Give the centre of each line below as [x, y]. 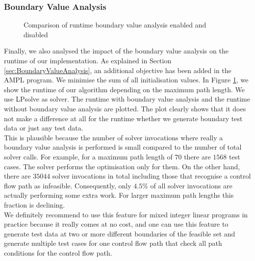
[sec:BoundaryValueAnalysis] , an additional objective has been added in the [118, 70]
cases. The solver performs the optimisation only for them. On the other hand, [122, 166]
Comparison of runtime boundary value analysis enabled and [115, 25]
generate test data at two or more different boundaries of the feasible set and [120, 233]
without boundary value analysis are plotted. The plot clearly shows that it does [125, 108]
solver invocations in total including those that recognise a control [152, 176]
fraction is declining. [35, 204]
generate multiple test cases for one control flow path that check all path [113, 243]
